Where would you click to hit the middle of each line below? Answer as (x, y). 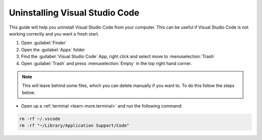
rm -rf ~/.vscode (40, 119)
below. (29, 92)
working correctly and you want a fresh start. (54, 34)
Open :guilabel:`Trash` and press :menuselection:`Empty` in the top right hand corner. (106, 63)
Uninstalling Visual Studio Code (74, 13)
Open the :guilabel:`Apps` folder (53, 50)
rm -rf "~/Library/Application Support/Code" (74, 126)
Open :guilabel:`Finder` (44, 43)
